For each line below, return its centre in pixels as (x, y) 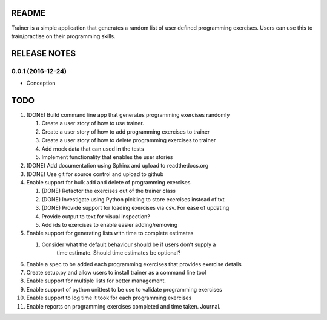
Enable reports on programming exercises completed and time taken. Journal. (124, 306)
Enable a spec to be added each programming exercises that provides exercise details (134, 264)
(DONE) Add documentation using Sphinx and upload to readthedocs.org (117, 166)
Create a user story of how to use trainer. (93, 123)
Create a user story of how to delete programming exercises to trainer (129, 140)
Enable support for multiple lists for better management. (96, 281)
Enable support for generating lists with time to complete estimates (110, 233)
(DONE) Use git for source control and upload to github (95, 174)
